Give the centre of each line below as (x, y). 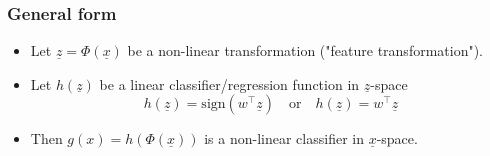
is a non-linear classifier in (284, 138)
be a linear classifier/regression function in (229, 83)
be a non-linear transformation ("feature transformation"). (305, 50)
